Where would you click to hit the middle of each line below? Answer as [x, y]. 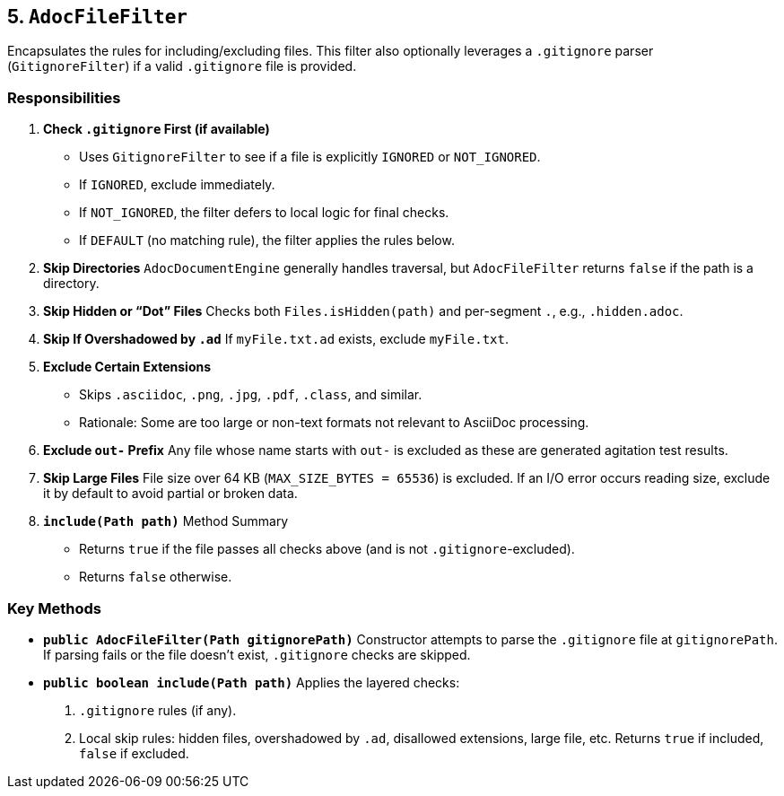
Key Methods [55, 608]
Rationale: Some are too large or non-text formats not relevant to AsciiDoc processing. [334, 423]
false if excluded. [134, 753]
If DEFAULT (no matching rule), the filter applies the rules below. [267, 241]
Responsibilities [64, 97]
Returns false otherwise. [156, 577]
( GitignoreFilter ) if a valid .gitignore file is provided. [182, 66]
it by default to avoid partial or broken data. [170, 494]
